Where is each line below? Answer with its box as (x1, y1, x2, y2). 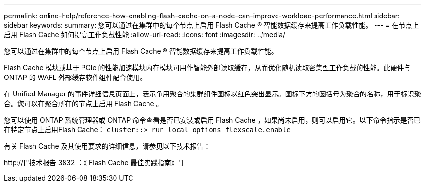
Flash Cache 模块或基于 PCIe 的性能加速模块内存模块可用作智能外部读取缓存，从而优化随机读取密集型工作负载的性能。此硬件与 (4, 63, 411, 72)
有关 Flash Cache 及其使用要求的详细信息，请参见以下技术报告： (4, 142, 211, 150)
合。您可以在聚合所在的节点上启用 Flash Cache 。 (4, 99, 163, 108)
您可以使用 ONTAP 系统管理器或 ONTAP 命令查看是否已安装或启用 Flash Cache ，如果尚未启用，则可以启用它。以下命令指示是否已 (4, 116, 421, 124)
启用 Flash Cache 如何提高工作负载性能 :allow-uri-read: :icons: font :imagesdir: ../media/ (4, 31, 286, 39)
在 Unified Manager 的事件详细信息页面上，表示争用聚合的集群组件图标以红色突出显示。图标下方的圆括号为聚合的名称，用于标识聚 (4, 90, 421, 98)
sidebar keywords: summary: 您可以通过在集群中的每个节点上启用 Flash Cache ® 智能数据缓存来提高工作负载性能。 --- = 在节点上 (4, 21, 419, 29)
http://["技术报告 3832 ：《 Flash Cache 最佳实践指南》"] (4, 158, 184, 167)
